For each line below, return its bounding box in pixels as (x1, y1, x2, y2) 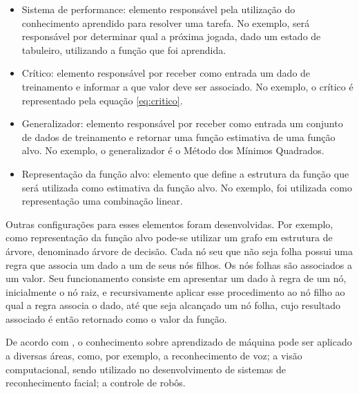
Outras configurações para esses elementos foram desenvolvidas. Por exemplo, (6, 216, 333, 231)
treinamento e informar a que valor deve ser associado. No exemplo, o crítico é (21, 79, 353, 93)
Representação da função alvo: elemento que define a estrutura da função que (21, 166, 349, 180)
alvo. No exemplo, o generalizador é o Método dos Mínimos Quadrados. (21, 143, 324, 158)
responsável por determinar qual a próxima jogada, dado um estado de (21, 29, 321, 44)
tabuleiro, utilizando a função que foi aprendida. (21, 42, 226, 57)
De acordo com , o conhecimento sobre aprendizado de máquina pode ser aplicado (6, 335, 352, 349)
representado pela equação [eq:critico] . (21, 93, 183, 107)
